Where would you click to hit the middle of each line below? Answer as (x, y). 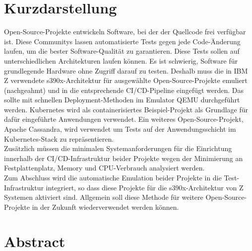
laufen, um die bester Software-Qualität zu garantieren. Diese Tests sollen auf (122, 51)
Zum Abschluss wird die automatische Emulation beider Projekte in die (113, 178)
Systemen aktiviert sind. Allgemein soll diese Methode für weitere (104, 197)
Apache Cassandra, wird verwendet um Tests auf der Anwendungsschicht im (120, 129)
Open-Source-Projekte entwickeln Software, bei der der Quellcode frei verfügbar (125, 32)
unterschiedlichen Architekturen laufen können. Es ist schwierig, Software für (121, 60)
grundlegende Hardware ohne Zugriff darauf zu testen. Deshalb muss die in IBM (126, 70)
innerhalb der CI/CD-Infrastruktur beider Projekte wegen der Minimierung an (124, 158)
